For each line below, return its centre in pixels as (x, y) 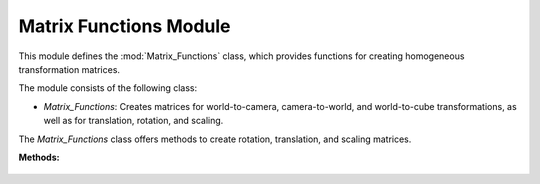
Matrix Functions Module (124, 26)
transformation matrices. (69, 69)
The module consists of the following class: (108, 88)
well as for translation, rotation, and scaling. (133, 121)
